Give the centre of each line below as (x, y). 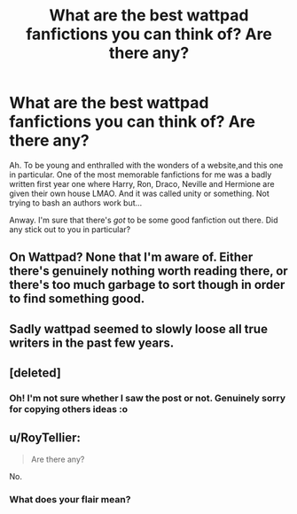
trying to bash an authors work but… (76, 202)
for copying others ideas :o (69, 409)
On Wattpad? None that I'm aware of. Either (131, 257)
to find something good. (77, 299)
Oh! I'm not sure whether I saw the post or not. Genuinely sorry (148, 398)
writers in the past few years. (92, 343)
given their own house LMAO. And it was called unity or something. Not (140, 193)
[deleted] (35, 373)
